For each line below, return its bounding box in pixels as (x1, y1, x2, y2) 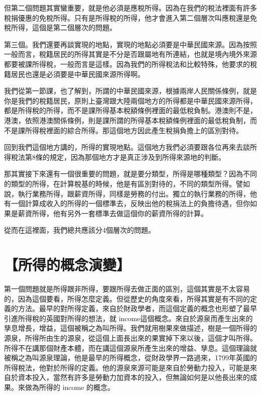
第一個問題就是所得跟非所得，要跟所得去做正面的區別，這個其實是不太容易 (4, 283, 250, 293)
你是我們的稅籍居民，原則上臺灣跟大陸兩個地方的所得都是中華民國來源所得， (4, 95, 257, 106)
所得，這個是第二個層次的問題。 (11, 22, 116, 33)
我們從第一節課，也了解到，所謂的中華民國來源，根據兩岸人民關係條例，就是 (4, 85, 257, 96)
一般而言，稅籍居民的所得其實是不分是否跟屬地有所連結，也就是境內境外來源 (4, 49, 257, 59)
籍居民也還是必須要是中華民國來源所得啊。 (4, 68, 145, 79)
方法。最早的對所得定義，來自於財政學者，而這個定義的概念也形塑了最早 (18, 303, 257, 314)
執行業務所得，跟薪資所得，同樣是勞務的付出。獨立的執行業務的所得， (18, 188, 250, 199)
